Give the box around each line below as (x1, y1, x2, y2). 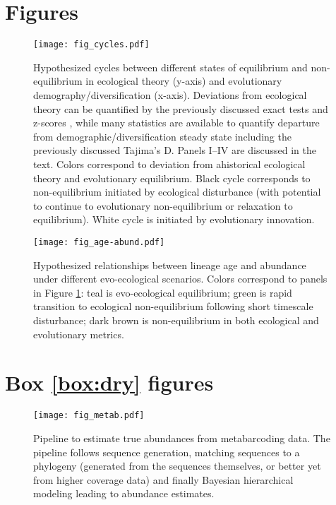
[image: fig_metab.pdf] (33, 410, 145, 421)
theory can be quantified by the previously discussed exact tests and (33, 101, 328, 116)
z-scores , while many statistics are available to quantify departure (33, 115, 320, 130)
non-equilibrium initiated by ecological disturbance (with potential (33, 184, 321, 199)
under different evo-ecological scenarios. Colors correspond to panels (33, 271, 328, 286)
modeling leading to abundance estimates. (33, 486, 215, 501)
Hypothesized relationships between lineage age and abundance (33, 257, 306, 272)
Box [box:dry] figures (5, 368, 214, 397)
